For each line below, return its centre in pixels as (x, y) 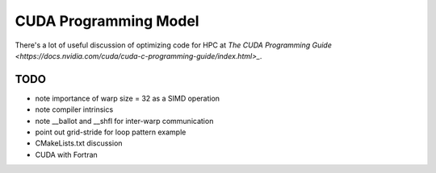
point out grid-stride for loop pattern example (111, 132)
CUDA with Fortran (67, 154)
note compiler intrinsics (74, 109)
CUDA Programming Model (107, 21)
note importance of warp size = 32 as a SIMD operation (128, 98)
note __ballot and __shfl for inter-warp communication (124, 121)
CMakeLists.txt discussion (79, 143)
